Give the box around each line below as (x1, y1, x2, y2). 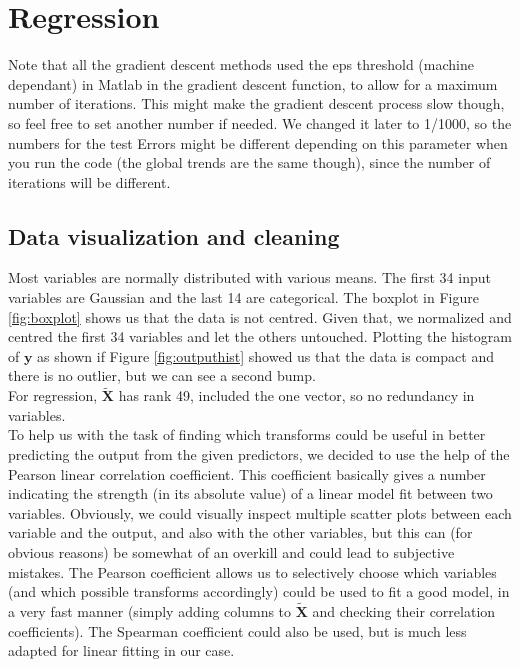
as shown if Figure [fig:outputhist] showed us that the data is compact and (37, 345, 494, 366)
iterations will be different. (8, 171, 171, 192)
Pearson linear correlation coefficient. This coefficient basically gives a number (8, 463, 486, 484)
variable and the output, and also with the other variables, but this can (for (8, 522, 473, 543)
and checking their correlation (312, 601, 496, 622)
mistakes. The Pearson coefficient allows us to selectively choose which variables (8, 561, 497, 582)
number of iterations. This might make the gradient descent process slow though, (8, 93, 505, 114)
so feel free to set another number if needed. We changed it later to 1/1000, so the (8, 112, 512, 133)
